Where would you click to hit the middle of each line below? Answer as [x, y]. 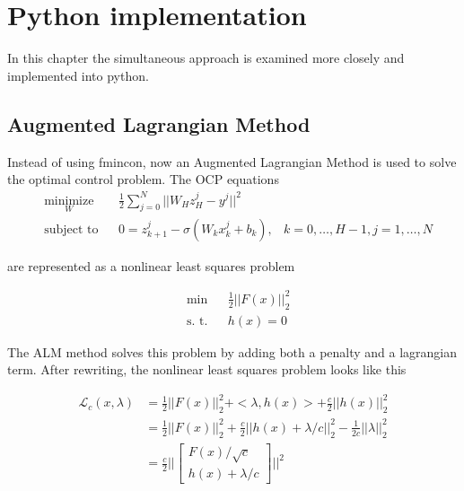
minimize [69, 201]
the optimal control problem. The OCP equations [143, 179]
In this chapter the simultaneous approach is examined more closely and [206, 58]
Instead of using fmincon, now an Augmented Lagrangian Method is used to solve [232, 161]
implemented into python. [78, 75]
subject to [71, 229]
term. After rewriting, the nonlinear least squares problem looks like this [207, 369]
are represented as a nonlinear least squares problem [151, 265]
